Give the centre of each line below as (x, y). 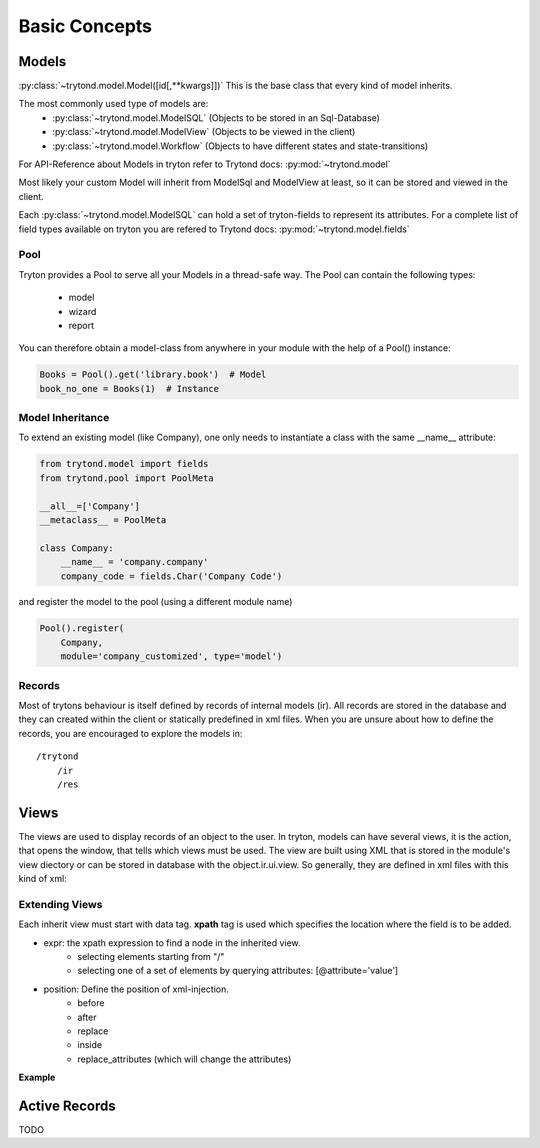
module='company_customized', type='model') (171, 656)
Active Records (67, 1105)
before (91, 1003)
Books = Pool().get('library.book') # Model (153, 374)
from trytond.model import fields (124, 464)
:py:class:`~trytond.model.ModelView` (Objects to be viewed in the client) (204, 132)
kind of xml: (42, 879)
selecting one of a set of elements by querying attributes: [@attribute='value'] (238, 971)
